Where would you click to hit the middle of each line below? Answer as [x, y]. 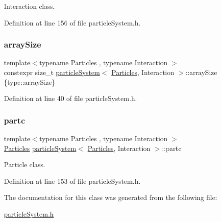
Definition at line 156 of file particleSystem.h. [72, 22]
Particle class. [25, 164]
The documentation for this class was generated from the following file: [110, 197]
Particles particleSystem [40, 148]
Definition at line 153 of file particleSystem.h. [72, 181]
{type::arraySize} [30, 82]
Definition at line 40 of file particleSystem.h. [71, 98]
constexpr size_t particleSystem [52, 72]
